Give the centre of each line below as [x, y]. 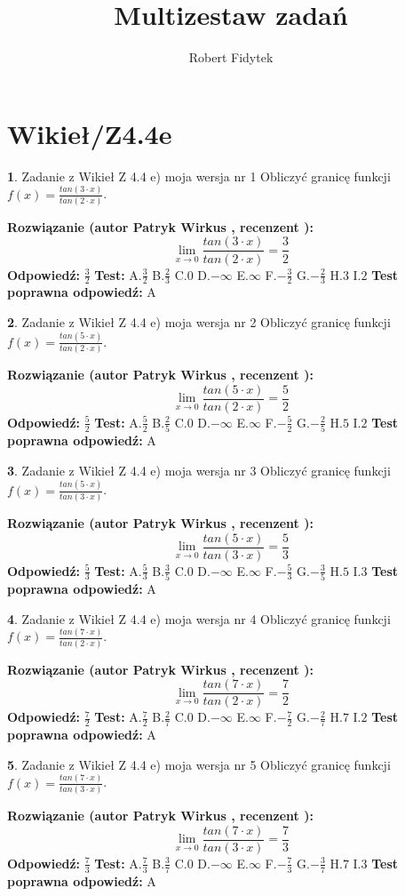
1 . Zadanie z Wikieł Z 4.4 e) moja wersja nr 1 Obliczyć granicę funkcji [199, 176]
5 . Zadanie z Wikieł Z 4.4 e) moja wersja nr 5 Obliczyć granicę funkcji [199, 764]
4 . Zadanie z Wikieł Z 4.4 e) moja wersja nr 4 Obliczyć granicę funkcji [199, 618]
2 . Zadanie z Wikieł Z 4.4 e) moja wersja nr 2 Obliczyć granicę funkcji [199, 321]
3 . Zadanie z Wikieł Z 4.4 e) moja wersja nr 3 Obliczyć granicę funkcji [199, 470]
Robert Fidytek [231, 57]
